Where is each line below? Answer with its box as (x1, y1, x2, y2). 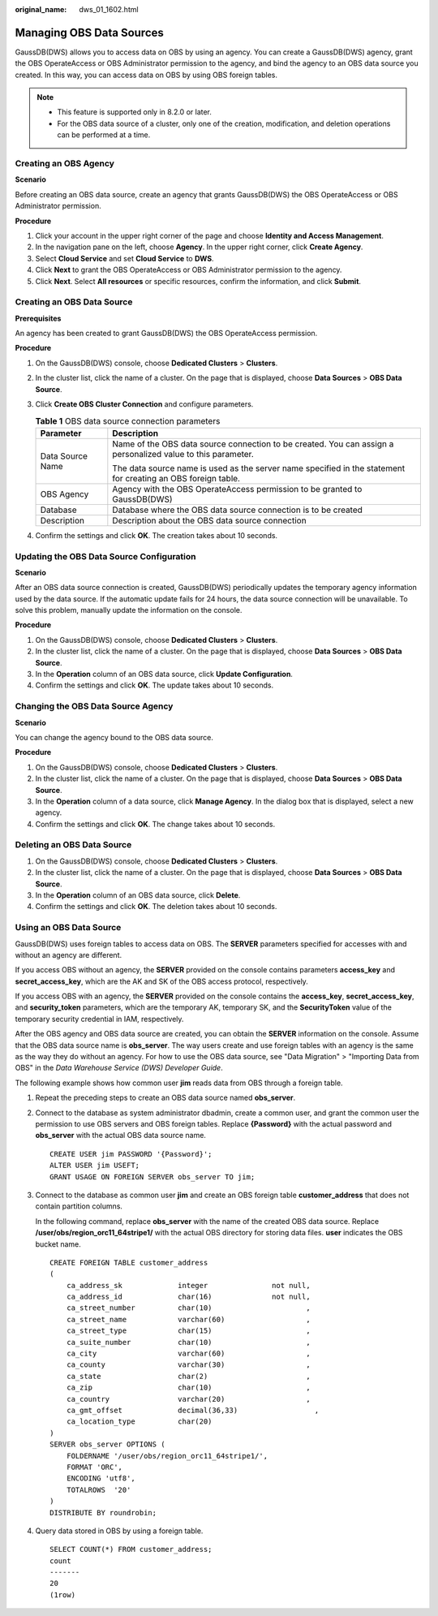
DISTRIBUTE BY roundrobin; (49, 1508, 157, 1517)
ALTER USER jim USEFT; (49, 1161, 140, 1170)
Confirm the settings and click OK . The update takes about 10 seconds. (35, 680, 274, 690)
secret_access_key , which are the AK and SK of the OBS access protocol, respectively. (15, 976, 308, 986)
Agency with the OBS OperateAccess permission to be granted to (112, 483, 363, 494)
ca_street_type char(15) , (66, 1326, 311, 1335)
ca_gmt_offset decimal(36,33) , (66, 1405, 320, 1415)
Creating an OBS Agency (15, 158, 115, 170)
